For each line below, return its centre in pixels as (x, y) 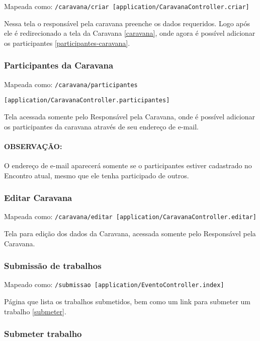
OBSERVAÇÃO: (33, 146)
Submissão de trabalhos (53, 266)
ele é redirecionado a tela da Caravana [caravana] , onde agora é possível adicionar (130, 33)
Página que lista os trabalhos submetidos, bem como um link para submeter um (127, 301)
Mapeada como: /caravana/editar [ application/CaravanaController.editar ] (131, 216)
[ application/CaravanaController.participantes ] (87, 100)
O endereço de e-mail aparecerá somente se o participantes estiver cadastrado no (128, 165)
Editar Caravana (38, 198)
